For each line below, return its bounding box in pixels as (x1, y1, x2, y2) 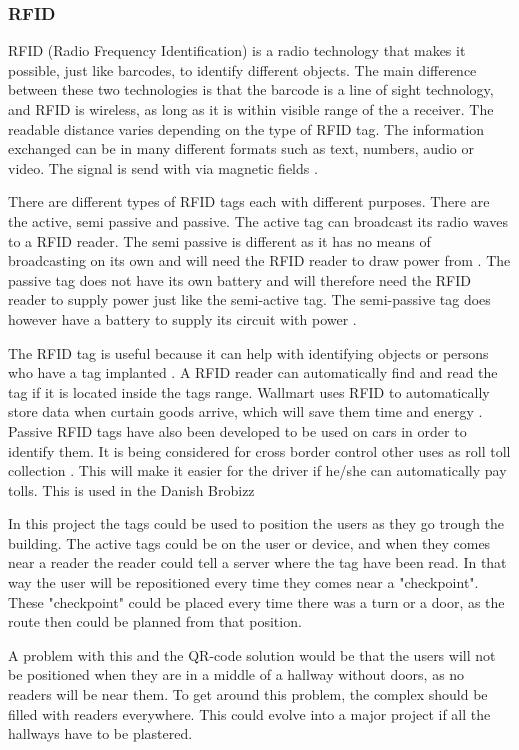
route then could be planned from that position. (8, 611, 302, 632)
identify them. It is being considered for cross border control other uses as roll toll (8, 440, 511, 461)
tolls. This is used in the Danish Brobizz (8, 479, 255, 500)
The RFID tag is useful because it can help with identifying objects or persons (8, 342, 489, 363)
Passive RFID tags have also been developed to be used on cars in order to (8, 420, 467, 441)
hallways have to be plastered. (8, 723, 193, 744)
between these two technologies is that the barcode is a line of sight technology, (8, 79, 494, 100)
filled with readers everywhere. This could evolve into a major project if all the (8, 703, 491, 724)
